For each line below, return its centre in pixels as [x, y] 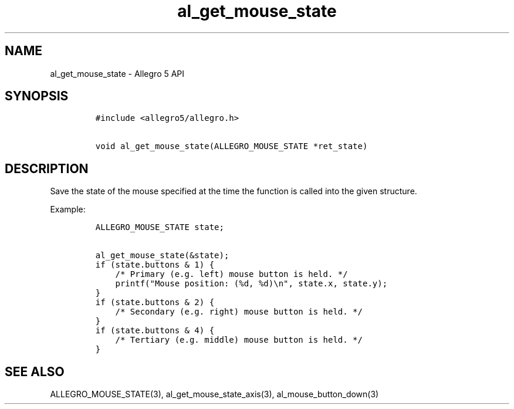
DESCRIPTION [47, 168]
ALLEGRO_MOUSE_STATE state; [160, 227]
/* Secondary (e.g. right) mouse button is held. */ [239, 312]
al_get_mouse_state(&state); [162, 256]
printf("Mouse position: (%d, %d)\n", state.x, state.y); [251, 284]
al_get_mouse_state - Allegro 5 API [117, 73]
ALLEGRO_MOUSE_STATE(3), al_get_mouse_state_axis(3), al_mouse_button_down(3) [214, 394]
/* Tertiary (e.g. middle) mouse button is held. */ [239, 340]
